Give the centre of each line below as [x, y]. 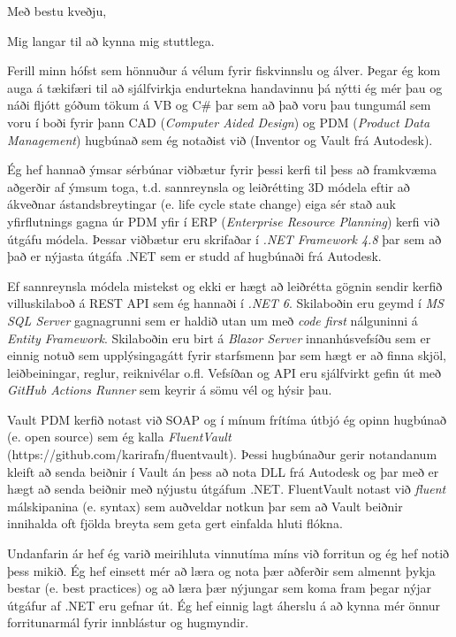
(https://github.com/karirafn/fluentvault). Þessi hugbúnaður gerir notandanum [222, 454]
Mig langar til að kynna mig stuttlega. [111, 40]
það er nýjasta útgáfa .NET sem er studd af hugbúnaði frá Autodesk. [194, 256]
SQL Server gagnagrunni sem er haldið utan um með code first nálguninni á [213, 320]
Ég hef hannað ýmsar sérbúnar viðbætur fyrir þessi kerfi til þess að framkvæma [222, 169]
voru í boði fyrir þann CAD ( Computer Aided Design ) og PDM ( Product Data [219, 122]
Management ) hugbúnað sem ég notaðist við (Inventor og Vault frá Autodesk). [220, 139]
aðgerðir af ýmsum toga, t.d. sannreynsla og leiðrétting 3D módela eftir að [209, 186]
